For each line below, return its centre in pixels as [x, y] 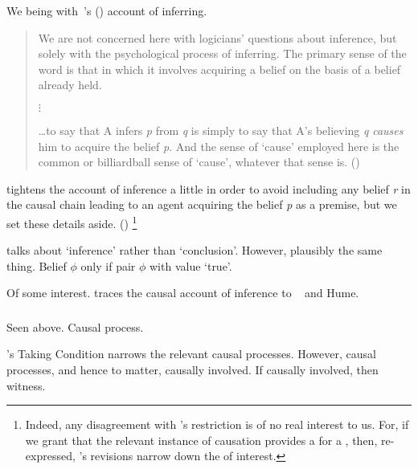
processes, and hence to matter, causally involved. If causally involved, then [193, 370]
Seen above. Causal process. [75, 326]
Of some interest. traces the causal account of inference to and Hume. [183, 293]
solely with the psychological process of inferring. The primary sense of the [222, 53]
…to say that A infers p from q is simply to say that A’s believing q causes [221, 130]
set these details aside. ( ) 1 [72, 222]
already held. [70, 85]
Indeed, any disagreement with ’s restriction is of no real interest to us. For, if [217, 424]
